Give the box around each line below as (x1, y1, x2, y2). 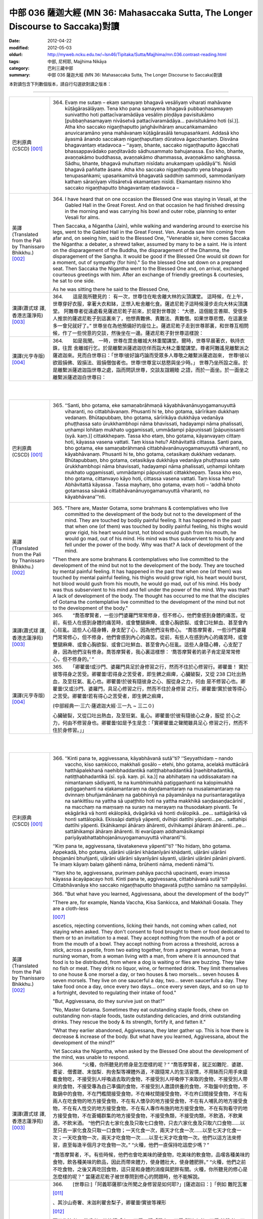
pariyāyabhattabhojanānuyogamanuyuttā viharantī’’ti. (65, 834, 187, 841)
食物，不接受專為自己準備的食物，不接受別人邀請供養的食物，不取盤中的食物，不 (62, 1083, 248, 1090)
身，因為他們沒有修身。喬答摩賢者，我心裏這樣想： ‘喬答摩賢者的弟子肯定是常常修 (53, 649, 241, 655)
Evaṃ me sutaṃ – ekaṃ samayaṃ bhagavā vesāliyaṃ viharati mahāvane (65, 99, 231, 106)
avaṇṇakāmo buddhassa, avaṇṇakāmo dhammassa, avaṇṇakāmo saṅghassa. (65, 154, 242, 161)
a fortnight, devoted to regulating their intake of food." (53, 989, 176, 996)
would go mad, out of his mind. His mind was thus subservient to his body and (65, 535, 244, 542)
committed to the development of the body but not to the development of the (65, 511, 241, 517)
